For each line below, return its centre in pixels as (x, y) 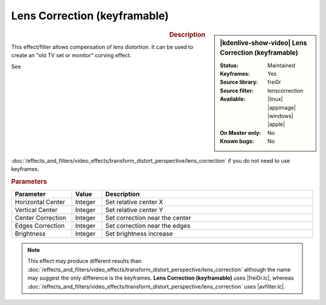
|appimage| (282, 107)
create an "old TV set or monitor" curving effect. (71, 55)
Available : (233, 99)
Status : (229, 65)
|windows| (280, 116)
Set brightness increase (139, 234)
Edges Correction (40, 226)
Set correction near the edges (148, 226)
